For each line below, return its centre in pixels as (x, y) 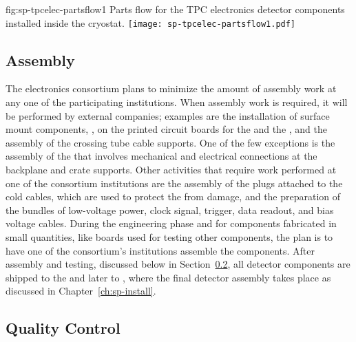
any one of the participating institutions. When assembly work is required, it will (177, 102)
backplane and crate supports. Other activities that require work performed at (171, 170)
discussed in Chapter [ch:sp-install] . (81, 291)
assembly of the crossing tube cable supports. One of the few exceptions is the (170, 142)
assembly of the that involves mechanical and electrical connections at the (161, 156)
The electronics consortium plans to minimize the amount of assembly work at (171, 88)
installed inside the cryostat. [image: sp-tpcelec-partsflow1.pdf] (151, 22)
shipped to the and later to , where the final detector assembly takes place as (168, 277)
